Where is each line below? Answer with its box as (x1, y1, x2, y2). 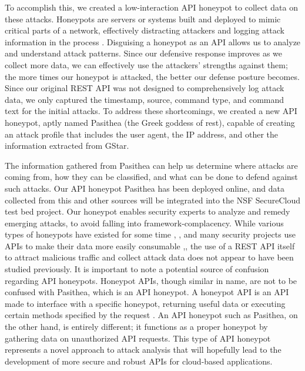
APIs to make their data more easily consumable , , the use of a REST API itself (5, 239, 295, 252)
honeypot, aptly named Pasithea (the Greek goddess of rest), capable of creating (5, 116, 295, 128)
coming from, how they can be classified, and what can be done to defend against (5, 171, 298, 183)
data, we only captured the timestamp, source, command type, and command (5, 93, 284, 105)
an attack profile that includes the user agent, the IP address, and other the (5, 128, 278, 140)
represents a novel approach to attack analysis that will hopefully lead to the (5, 343, 281, 356)
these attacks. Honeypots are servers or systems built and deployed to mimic (5, 12, 281, 25)
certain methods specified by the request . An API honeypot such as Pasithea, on (5, 309, 298, 321)
